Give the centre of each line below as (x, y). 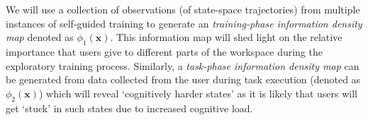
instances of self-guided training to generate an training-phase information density (184, 23)
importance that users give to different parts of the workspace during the (164, 51)
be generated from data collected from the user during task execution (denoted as (183, 79)
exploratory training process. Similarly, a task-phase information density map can (183, 65)
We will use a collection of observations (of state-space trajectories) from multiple (183, 9)
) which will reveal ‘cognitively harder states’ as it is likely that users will (198, 93)
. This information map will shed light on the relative (226, 37)
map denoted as (40, 37)
